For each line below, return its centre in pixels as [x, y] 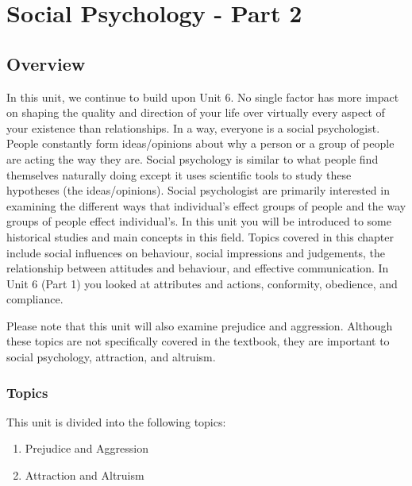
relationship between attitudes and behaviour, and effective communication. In [198, 268]
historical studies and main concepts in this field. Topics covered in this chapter [200, 236]
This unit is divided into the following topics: [116, 421]
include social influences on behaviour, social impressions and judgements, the [196, 252]
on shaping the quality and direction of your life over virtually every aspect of [196, 112]
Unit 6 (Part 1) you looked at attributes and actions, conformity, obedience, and [202, 283]
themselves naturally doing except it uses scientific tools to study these [179, 174]
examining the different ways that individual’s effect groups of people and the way [206, 205]
